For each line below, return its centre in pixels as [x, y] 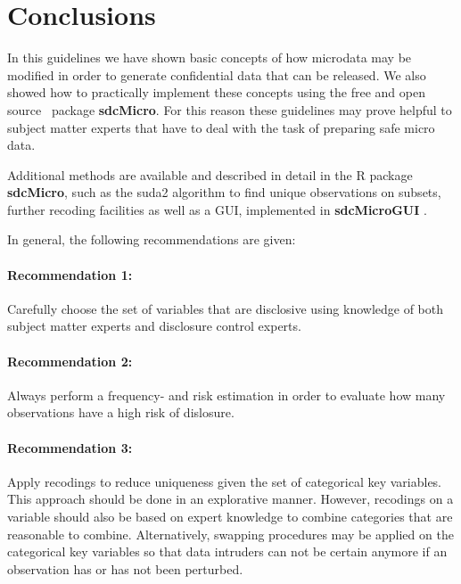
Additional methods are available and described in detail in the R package [210, 174]
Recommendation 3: [70, 447]
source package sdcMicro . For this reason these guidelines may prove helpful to [230, 109]
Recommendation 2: [70, 361]
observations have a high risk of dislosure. [121, 412]
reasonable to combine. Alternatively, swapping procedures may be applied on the [230, 534]
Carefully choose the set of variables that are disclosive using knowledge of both [226, 308]
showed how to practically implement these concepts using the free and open [216, 92]
